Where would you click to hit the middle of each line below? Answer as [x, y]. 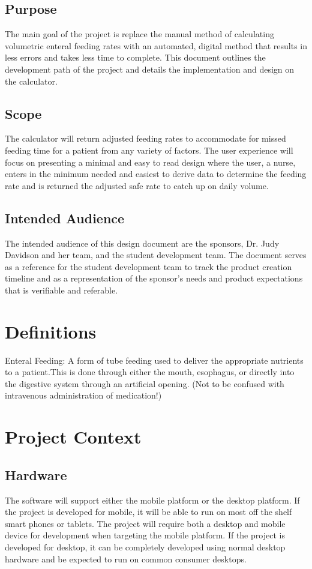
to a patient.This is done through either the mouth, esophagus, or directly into [150, 372]
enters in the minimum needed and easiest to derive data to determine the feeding [156, 174]
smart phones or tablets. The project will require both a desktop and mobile [145, 523]
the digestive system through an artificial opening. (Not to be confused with [145, 383]
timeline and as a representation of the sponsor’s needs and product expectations [154, 278]
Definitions [51, 331]
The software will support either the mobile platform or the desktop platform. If [152, 500]
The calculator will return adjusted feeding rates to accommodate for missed [145, 138]
